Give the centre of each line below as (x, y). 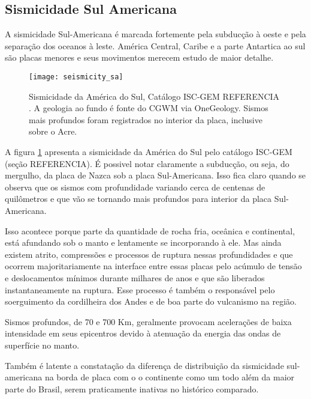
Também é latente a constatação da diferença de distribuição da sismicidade (144, 365)
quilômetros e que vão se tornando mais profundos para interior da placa (138, 199)
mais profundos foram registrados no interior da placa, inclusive (146, 119)
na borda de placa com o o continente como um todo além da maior (170, 377)
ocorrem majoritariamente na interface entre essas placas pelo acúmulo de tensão (153, 266)
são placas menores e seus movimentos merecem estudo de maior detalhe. (139, 57)
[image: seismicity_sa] (76, 77)
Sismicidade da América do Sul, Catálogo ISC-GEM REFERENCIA (154, 96)
